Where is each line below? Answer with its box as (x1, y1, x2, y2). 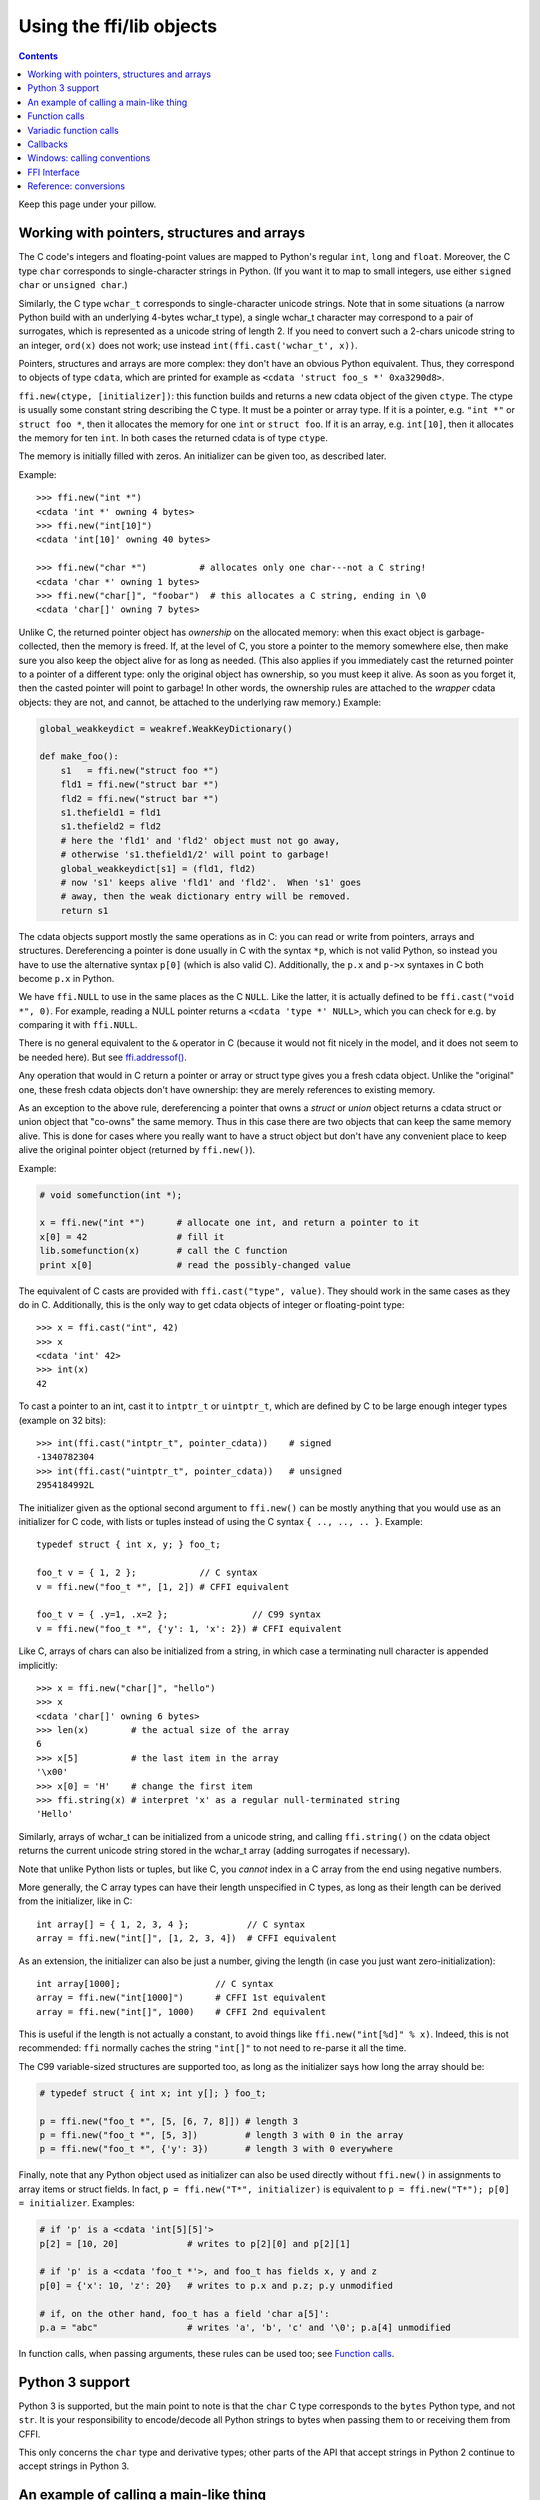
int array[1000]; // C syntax (36, 1978, 274, 1989)
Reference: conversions (27, 180, 125, 192)
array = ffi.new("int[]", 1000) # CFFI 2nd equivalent (36, 2006, 327, 2017)
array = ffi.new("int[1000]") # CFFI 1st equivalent (36, 1992, 327, 2004)
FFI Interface (27, 166, 80, 178)
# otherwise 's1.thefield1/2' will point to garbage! (60, 849, 330, 860)
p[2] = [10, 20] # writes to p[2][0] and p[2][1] (39, 2238, 351, 2249)
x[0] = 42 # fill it (39, 1231, 225, 1242)
